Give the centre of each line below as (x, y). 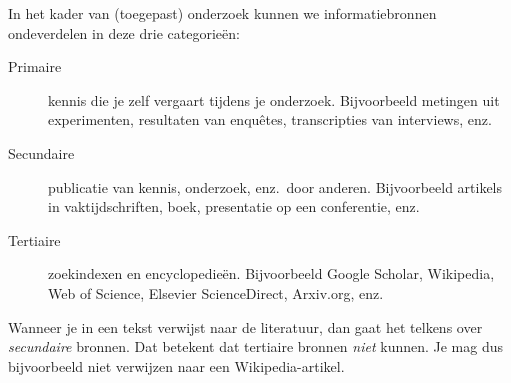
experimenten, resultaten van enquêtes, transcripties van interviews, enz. (270, 119)
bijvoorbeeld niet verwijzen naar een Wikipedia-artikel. (176, 365)
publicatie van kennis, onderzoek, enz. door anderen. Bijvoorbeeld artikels (275, 186)
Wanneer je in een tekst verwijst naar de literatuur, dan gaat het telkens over (245, 326)
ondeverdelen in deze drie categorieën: (124, 32)
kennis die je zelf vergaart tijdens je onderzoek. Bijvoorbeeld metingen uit (274, 99)
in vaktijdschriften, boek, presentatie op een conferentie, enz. (234, 206)
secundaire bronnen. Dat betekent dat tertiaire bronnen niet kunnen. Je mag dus (256, 346)
